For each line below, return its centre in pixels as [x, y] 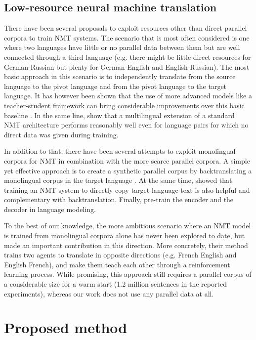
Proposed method [66, 327]
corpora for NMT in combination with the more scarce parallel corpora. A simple [127, 160]
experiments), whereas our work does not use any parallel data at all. [109, 293]
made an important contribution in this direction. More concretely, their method [126, 245]
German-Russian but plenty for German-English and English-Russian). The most [127, 66]
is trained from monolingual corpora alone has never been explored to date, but [125, 235]
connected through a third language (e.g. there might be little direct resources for [128, 57]
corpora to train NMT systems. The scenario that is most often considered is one [127, 37]
